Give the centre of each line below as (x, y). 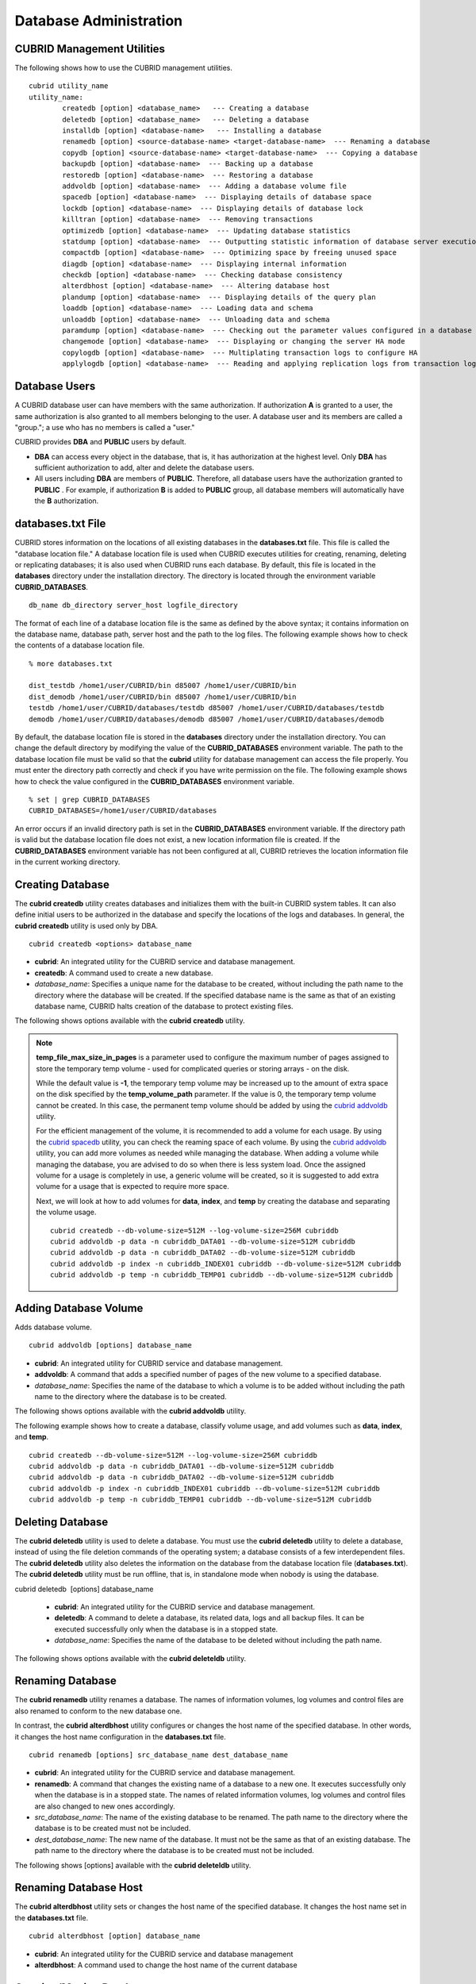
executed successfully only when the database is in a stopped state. (166, 1629)
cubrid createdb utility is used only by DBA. (86, 925)
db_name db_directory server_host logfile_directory (133, 606)
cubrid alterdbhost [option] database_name (115, 1936)
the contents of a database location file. (80, 645)
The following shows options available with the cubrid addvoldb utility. (130, 1411)
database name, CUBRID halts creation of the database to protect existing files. (164, 1006)
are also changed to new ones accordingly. (105, 1806)
